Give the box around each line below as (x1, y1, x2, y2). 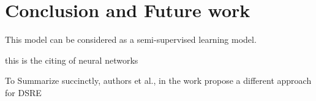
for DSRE (5, 86, 42, 99)
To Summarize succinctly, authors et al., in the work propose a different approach (5, 74, 312, 87)
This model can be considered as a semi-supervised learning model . (5, 33, 257, 46)
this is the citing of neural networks (5, 53, 138, 66)
